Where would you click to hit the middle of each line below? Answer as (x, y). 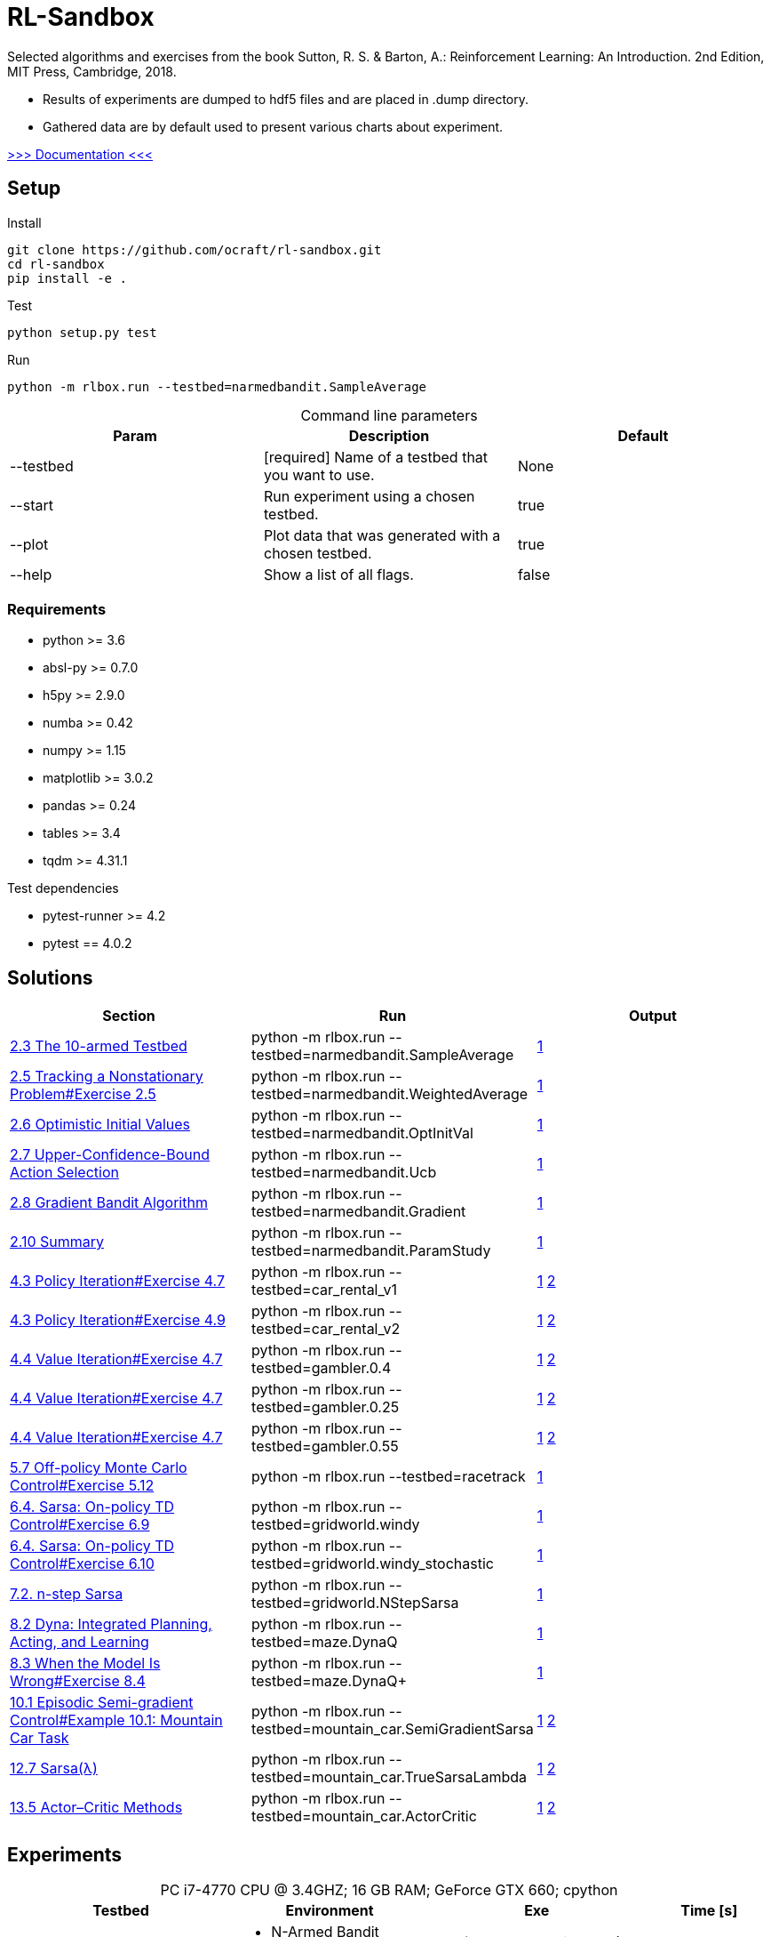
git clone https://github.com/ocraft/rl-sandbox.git (195, 249)
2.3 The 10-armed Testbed (99, 1046)
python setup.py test (82, 332)
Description (389, 435)
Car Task (40, 1738)
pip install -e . (67, 278)
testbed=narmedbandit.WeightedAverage (390, 1094)
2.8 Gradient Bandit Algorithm (109, 1203)
